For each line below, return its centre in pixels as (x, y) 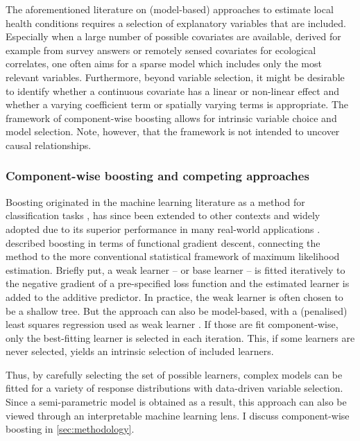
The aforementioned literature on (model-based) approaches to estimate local (170, 9)
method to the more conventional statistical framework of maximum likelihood (173, 256)
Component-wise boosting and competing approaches (157, 176)
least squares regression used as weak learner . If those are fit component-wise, (172, 324)
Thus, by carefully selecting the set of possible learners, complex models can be (174, 374)
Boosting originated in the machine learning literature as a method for (155, 201)
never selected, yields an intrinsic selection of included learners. (140, 351)
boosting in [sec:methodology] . (70, 429)
